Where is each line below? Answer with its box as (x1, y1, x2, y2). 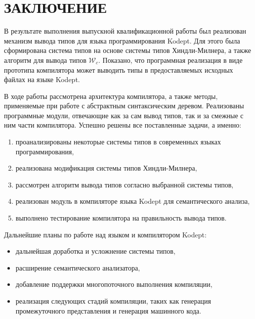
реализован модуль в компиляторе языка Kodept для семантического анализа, (15, 196, 250, 206)
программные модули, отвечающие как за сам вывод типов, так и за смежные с (4, 110, 244, 120)
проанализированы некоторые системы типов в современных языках (15, 137, 221, 147)
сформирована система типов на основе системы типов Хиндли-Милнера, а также (4, 45, 251, 55)
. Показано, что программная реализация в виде (98, 54, 243, 65)
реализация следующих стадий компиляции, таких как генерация (15, 296, 212, 306)
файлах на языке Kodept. (4, 74, 80, 85)
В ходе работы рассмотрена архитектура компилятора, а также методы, (4, 91, 218, 101)
